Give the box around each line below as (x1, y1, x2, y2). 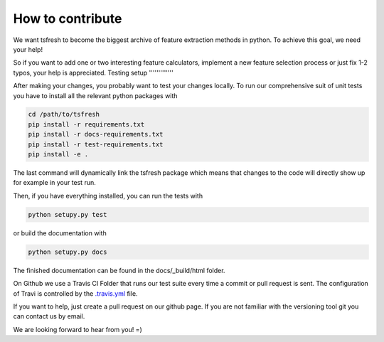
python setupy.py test (28, 210, 107, 218)
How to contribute (13, 11, 122, 26)
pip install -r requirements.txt (28, 120, 145, 128)
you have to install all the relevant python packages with (13, 91, 178, 100)
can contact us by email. (13, 312, 85, 321)
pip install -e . (28, 150, 89, 159)
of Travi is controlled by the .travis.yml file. (13, 289, 138, 298)
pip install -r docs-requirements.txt (28, 130, 164, 139)
